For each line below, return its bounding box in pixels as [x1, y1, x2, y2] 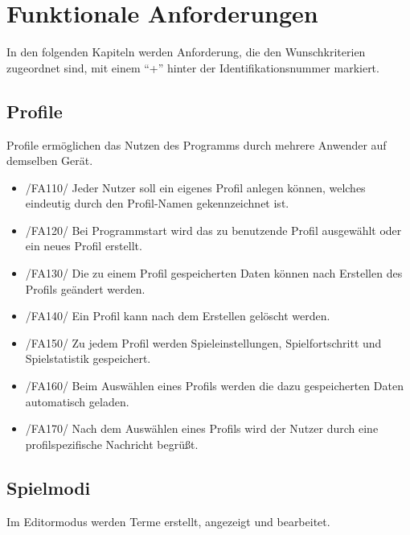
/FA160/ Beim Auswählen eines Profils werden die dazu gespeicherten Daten [25, 377, 404, 394]
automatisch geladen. [25, 393, 129, 409]
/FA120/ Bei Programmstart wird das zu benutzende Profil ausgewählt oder [25, 221, 402, 238]
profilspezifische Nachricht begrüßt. [25, 435, 199, 452]
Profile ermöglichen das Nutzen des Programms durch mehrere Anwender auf [6, 136, 387, 153]
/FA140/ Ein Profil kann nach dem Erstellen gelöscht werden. [25, 307, 330, 324]
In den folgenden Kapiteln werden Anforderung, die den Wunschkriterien [6, 43, 366, 60]
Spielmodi [6, 475, 91, 500]
